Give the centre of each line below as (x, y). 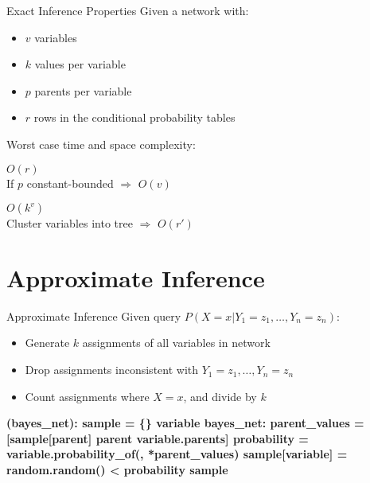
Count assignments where (87, 396)
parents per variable (83, 90)
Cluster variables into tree (70, 223)
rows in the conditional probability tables (134, 117)
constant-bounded (70, 183)
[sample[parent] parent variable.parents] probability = (158, 438)
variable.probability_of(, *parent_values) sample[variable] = (177, 454)
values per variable (80, 64)
